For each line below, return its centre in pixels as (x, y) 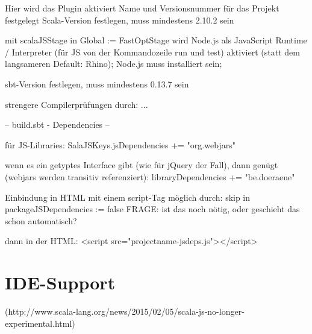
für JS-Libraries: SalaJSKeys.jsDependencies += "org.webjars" (120, 144)
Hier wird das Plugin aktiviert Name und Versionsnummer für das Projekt (142, 8)
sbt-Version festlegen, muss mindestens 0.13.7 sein (97, 83)
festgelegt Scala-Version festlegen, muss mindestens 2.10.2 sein (120, 20)
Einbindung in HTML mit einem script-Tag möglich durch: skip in (128, 197)
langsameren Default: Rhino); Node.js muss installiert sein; (114, 64)
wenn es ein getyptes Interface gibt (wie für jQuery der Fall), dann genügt (142, 165)
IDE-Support (60, 282)
